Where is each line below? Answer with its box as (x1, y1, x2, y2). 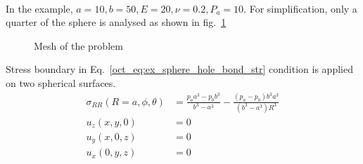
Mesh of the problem (34, 38, 123, 53)
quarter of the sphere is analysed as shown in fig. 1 (6, 15, 227, 29)
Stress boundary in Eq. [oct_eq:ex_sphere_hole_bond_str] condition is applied (6, 62, 353, 76)
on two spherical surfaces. (6, 75, 116, 90)
